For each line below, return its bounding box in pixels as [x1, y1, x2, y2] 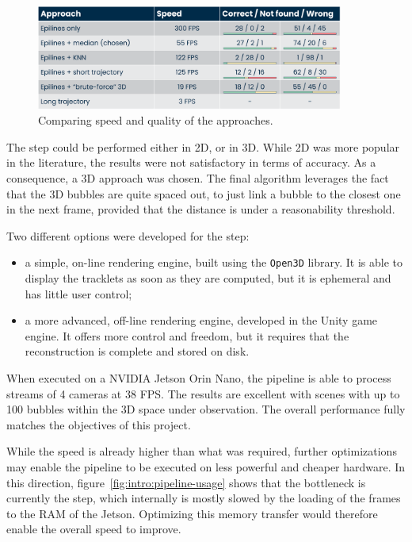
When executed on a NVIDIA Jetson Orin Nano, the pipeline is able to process [6, 370, 391, 386]
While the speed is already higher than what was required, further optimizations [6, 443, 397, 459]
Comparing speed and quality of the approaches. [38, 112, 273, 129]
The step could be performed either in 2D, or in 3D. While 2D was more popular [6, 138, 400, 155]
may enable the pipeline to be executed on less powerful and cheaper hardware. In [6, 459, 406, 475]
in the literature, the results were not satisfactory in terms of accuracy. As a [6, 154, 376, 171]
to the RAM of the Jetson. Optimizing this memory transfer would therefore [6, 505, 378, 521]
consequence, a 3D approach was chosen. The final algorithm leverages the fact [6, 170, 389, 186]
